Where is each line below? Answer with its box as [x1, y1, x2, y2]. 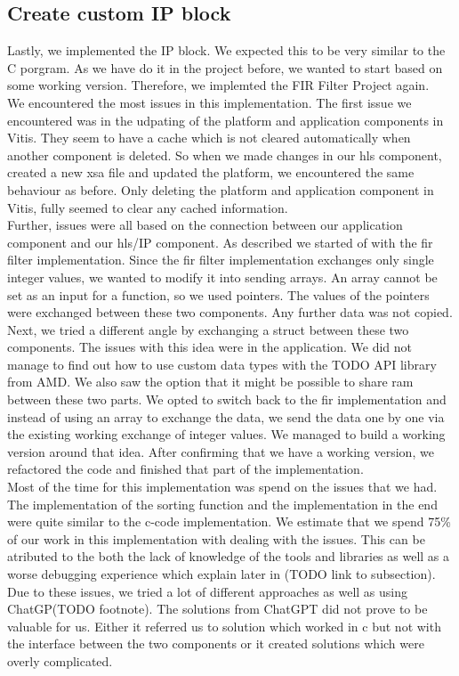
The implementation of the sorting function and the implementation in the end [7, 494, 438, 513]
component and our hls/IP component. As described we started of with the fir [7, 232, 433, 251]
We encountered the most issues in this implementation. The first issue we [7, 93, 412, 111]
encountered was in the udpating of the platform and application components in [7, 110, 444, 129]
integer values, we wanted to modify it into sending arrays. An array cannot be [7, 267, 438, 286]
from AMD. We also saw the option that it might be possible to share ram [7, 372, 414, 391]
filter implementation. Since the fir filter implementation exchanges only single [7, 250, 434, 269]
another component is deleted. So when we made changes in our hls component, [7, 145, 442, 164]
